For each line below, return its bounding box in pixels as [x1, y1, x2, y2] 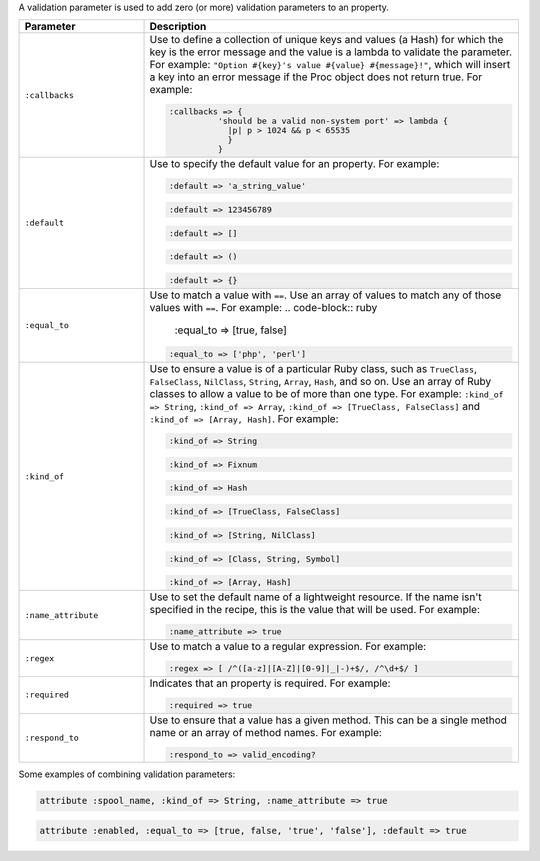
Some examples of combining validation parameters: [18, 768, 236, 780]
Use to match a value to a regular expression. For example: [149, 640, 427, 654]
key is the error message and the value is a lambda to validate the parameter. [149, 45, 513, 59]
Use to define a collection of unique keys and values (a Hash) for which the [149, 33, 504, 47]
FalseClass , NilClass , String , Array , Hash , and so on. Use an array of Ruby [149, 374, 492, 388]
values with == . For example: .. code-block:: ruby [149, 301, 378, 315]
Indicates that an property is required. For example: [149, 676, 391, 690]
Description [149, 20, 207, 34]
